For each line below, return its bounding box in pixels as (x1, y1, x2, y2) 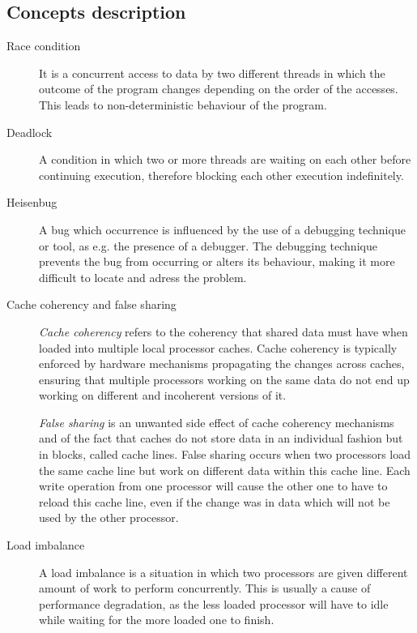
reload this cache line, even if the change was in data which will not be (39, 493, 390, 510)
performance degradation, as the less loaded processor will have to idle (39, 595, 389, 612)
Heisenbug (6, 194, 57, 211)
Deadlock (6, 123, 53, 140)
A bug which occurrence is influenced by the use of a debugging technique (39, 220, 406, 237)
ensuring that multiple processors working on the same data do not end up (39, 370, 410, 387)
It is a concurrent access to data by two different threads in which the (39, 64, 385, 81)
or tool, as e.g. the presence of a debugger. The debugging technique (39, 237, 377, 254)
